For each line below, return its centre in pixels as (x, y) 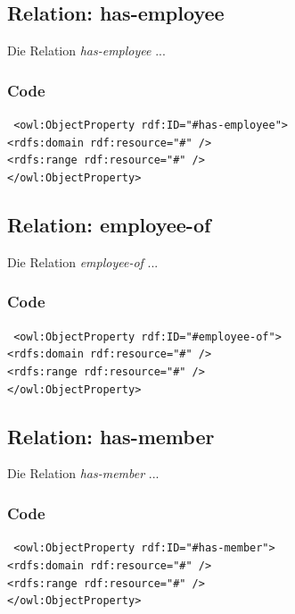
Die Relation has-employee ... (86, 50)
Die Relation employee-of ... (83, 261)
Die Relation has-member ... (83, 473)
